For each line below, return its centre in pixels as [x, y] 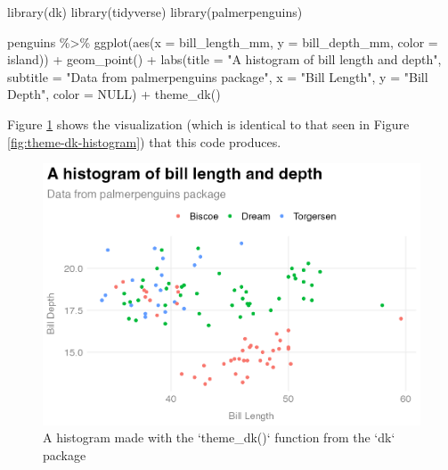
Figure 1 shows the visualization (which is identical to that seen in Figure [208, 124]
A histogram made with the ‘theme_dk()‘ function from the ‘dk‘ [219, 437]
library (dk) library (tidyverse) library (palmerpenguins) [155, 12]
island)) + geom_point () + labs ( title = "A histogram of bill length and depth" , [224, 59]
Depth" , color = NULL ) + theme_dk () [114, 94]
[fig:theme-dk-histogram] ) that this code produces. [144, 141]
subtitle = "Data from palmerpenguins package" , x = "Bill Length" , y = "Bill [218, 76]
